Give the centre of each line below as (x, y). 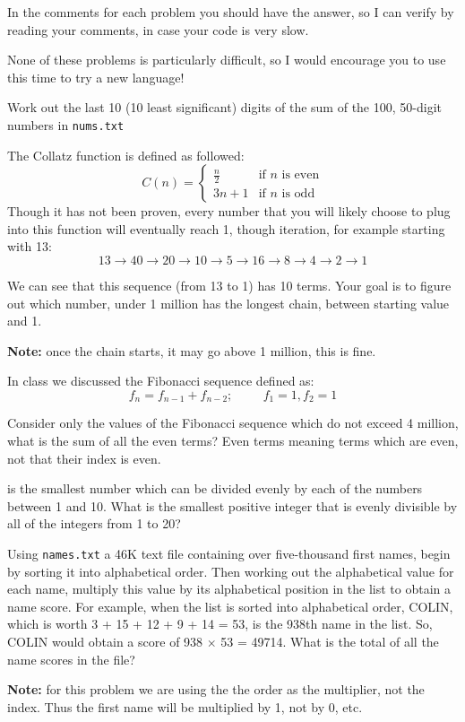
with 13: (30, 246)
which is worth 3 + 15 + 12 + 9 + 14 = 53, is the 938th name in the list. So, (220, 624)
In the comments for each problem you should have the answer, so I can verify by (231, 12)
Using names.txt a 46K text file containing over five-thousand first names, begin (229, 553)
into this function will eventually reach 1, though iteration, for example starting (226, 228)
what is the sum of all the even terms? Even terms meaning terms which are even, (233, 441)
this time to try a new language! (96, 77)
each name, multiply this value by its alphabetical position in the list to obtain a (229, 589)
